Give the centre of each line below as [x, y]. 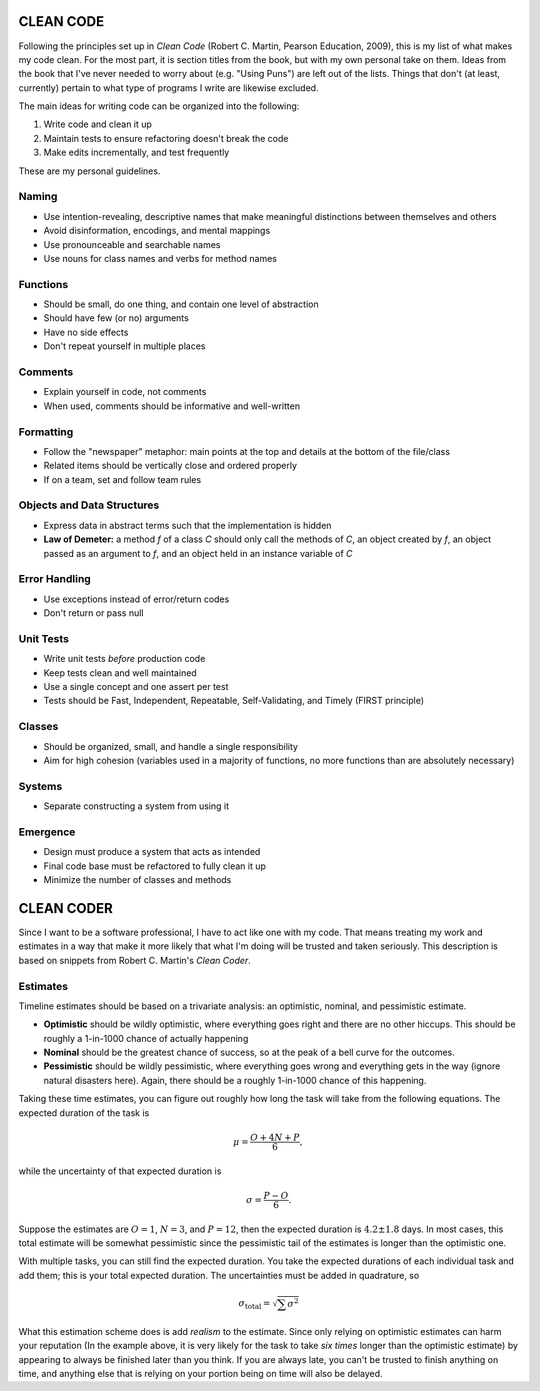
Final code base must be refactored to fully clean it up [155, 866]
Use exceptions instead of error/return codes [136, 599]
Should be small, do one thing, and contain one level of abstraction [181, 304]
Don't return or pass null [93, 613]
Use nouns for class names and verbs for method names [160, 258]
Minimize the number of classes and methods [137, 880]
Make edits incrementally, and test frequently [136, 152]
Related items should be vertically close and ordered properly [170, 466]
